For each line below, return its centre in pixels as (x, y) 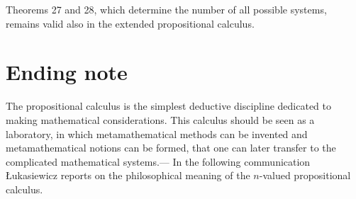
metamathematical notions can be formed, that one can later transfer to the (171, 148)
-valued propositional (305, 175)
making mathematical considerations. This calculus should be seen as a (160, 119)
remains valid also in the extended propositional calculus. (130, 23)
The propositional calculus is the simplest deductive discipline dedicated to (169, 106)
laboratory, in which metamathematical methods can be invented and (157, 133)
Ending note (67, 72)
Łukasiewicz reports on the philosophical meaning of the (128, 175)
